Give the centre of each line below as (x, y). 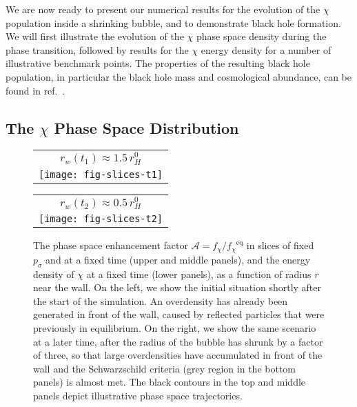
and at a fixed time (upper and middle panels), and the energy (178, 259)
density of (54, 274)
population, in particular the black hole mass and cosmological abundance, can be (179, 76)
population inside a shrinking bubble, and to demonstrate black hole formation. (173, 22)
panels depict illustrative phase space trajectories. (138, 396)
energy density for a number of (266, 49)
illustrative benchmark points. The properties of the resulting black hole (158, 63)
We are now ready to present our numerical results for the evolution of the (163, 9)
